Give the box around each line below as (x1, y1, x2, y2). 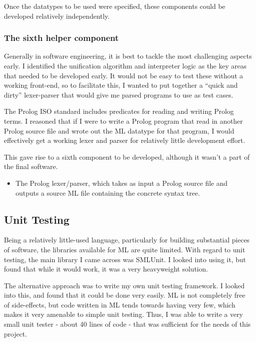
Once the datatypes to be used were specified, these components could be (4, 1, 225, 11)
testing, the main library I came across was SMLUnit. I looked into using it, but (4, 254, 246, 264)
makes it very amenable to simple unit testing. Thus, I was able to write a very (4, 309, 243, 319)
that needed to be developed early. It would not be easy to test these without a (4, 70, 243, 80)
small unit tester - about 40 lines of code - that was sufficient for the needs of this (4, 319, 251, 329)
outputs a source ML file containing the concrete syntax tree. (15, 187, 200, 198)
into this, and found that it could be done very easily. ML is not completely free (4, 290, 246, 300)
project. (4, 328, 27, 339)
